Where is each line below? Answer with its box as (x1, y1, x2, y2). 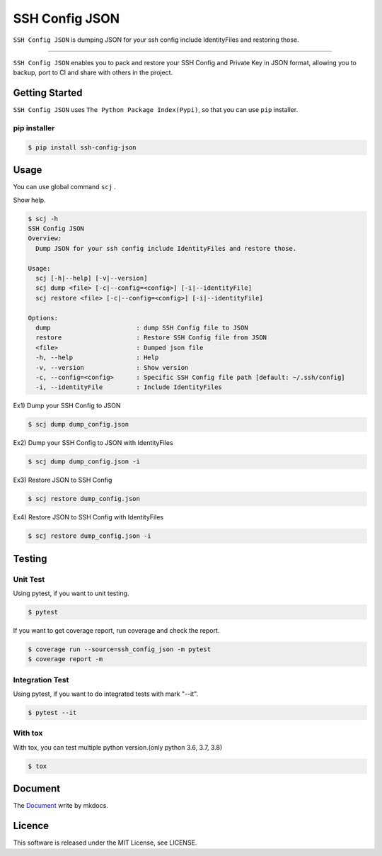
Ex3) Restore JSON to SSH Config (13, 475, 112, 485)
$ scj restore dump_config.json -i (28, 532, 151, 540)
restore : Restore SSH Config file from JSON (35, 334, 267, 342)
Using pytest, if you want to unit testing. (13, 589, 129, 597)
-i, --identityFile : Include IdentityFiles (35, 383, 222, 391)
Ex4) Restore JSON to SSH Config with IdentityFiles (13, 513, 164, 522)
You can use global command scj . (13, 183, 117, 191)
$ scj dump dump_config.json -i (28, 458, 141, 466)
